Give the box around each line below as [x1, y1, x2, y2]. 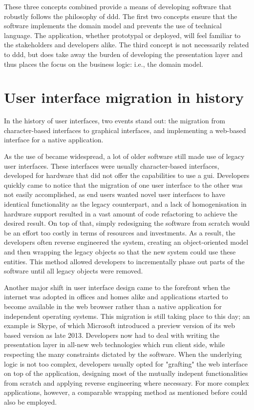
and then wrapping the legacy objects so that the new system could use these [4, 247, 236, 256]
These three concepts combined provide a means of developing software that [4, 1, 232, 11]
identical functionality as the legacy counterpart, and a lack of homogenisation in [4, 199, 247, 209]
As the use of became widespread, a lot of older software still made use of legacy [4, 151, 245, 161]
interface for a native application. [4, 135, 104, 145]
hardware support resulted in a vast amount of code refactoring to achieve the [4, 208, 238, 218]
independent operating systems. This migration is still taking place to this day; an [4, 311, 250, 321]
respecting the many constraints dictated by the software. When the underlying [4, 349, 242, 359]
